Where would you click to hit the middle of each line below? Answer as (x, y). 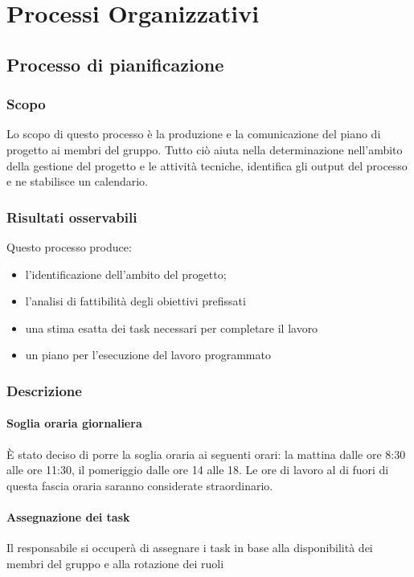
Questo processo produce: (69, 246)
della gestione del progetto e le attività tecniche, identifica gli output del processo (207, 165)
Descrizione (44, 390)
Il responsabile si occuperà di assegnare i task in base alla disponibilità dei (190, 548)
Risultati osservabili (72, 217)
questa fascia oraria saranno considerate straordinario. (140, 485)
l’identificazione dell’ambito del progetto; (126, 274)
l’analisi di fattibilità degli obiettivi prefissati (135, 301)
